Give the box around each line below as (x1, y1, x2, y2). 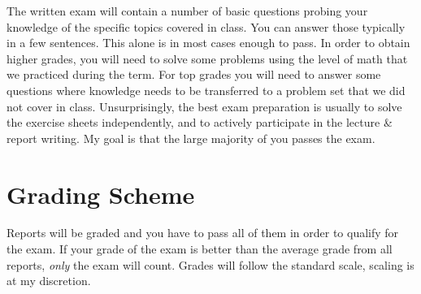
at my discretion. (7, 272, 91, 289)
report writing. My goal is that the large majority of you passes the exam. (7, 129, 375, 146)
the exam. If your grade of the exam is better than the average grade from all (7, 240, 393, 257)
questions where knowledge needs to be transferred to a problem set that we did (7, 81, 406, 98)
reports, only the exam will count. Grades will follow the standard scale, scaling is (7, 256, 414, 273)
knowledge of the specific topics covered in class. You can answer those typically (7, 18, 406, 35)
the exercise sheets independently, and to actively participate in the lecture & (7, 114, 393, 131)
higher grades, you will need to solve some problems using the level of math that (7, 50, 408, 67)
